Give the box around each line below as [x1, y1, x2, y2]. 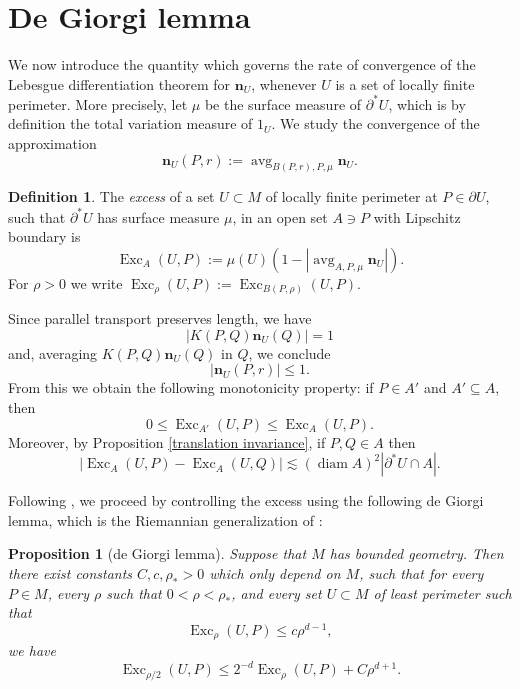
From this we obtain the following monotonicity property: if [8, 377, 374, 398]
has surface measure [97, 206, 220, 227]
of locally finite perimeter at [265, 186, 438, 207]
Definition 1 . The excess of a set [8, 186, 215, 207]
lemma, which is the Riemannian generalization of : [8, 509, 323, 530]
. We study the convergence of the [271, 113, 480, 134]
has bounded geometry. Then [329, 543, 504, 564]
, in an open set [232, 206, 328, 227]
